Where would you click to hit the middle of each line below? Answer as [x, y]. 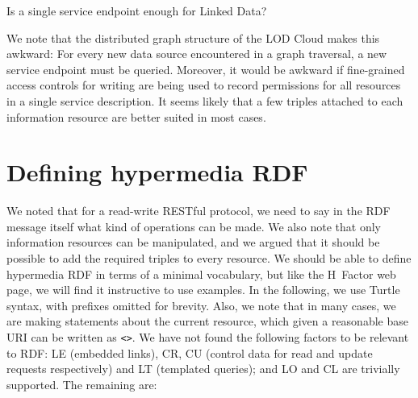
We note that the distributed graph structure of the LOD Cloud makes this [193, 37]
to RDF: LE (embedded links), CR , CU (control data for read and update [190, 352]
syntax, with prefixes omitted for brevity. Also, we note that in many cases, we [201, 305]
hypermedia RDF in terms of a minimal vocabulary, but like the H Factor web [201, 274]
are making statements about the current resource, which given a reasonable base [207, 321]
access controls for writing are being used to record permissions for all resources [204, 85]
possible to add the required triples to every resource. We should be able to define [209, 258]
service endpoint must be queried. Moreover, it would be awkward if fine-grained [206, 69]
